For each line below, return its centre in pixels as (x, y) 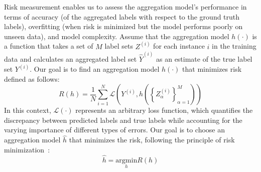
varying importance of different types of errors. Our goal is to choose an (115, 130)
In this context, (28, 110)
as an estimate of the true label (204, 59)
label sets (119, 46)
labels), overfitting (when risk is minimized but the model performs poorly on (123, 26)
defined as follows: (32, 78)
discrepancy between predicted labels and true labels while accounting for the (123, 120)
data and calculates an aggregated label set (71, 59)
